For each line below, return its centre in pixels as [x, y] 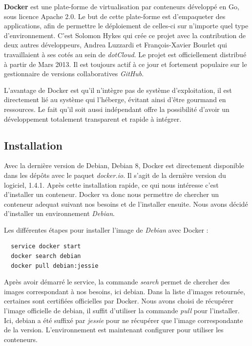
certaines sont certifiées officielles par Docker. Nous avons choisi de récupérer [119, 301]
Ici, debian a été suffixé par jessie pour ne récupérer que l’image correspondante [124, 320]
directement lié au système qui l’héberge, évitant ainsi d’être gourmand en [115, 99]
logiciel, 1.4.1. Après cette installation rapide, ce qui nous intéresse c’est [111, 184]
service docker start [46, 247]
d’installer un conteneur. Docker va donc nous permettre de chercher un [112, 194]
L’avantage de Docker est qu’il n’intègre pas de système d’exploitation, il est [118, 90]
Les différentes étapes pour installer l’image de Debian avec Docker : [106, 229]
